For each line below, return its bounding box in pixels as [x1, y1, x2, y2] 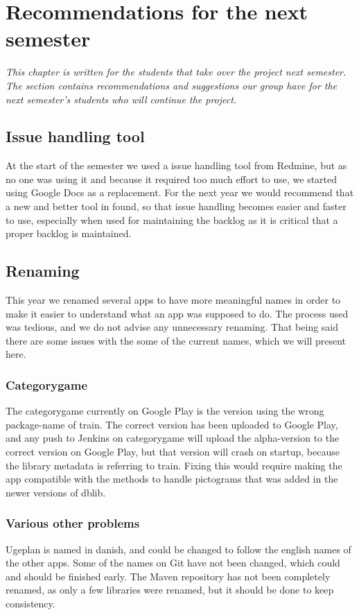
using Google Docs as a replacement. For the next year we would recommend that [6, 185, 354, 200]
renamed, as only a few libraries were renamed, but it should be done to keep [6, 582, 334, 597]
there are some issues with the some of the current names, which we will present [6, 333, 347, 347]
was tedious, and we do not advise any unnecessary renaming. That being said [6, 320, 339, 334]
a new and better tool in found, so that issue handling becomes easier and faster [6, 199, 347, 214]
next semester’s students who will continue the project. [6, 92, 237, 106]
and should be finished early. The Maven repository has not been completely [6, 569, 331, 583]
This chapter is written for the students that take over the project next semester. [6, 64, 347, 79]
